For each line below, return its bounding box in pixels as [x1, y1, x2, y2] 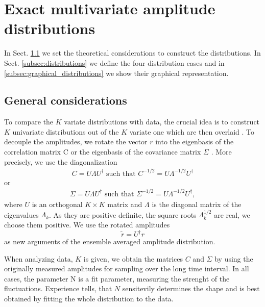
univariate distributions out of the [12, 126, 119, 137]
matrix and [107, 198, 142, 209]
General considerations [4, 92, 127, 108]
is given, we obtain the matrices [83, 253, 183, 264]
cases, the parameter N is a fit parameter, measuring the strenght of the [4, 273, 230, 284]
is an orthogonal [32, 198, 83, 209]
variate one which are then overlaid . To [129, 126, 255, 137]
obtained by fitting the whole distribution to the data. [4, 293, 174, 303]
